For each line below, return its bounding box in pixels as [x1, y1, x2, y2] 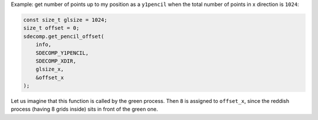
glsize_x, [35, 66, 64, 73]
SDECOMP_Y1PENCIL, [35, 49, 89, 56]
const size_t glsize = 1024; [23, 16, 108, 23]
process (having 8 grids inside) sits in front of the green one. [11, 106, 158, 113]
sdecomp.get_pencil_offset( [23, 33, 104, 39]
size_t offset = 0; [23, 25, 79, 32]
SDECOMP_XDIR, [35, 58, 77, 64]
